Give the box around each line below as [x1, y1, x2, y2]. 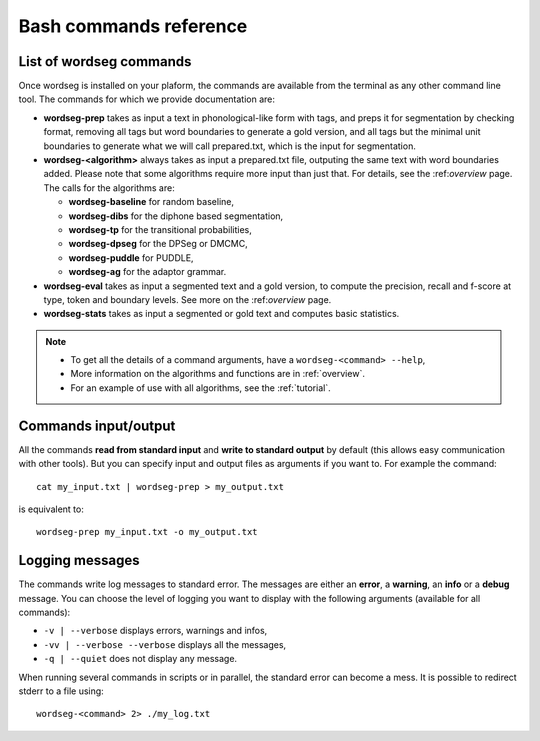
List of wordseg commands [18, 53, 192, 70]
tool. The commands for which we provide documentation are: [18, 93, 275, 105]
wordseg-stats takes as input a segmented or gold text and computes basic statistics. [43, 308, 400, 320]
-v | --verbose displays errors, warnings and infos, [43, 625, 268, 637]
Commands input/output [18, 417, 176, 434]
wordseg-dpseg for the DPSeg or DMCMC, [68, 238, 249, 250]
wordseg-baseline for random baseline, [68, 196, 235, 208]
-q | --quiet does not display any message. [43, 653, 238, 665]
